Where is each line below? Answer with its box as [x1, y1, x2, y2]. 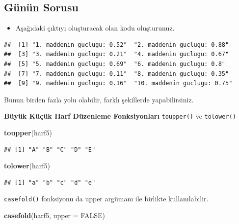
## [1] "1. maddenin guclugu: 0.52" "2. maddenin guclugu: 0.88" [4, 41, 229, 48]
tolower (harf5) [4, 160, 51, 171]
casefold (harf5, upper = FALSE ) [4, 210, 105, 221]
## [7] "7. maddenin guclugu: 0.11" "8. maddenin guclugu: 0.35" [4, 70, 229, 77]
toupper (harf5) [4, 128, 53, 138]
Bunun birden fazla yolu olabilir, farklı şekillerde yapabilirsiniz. [4, 94, 194, 104]
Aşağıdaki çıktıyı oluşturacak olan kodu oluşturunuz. [15, 23, 175, 33]
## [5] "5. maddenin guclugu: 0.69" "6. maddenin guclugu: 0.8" [4, 60, 226, 67]
